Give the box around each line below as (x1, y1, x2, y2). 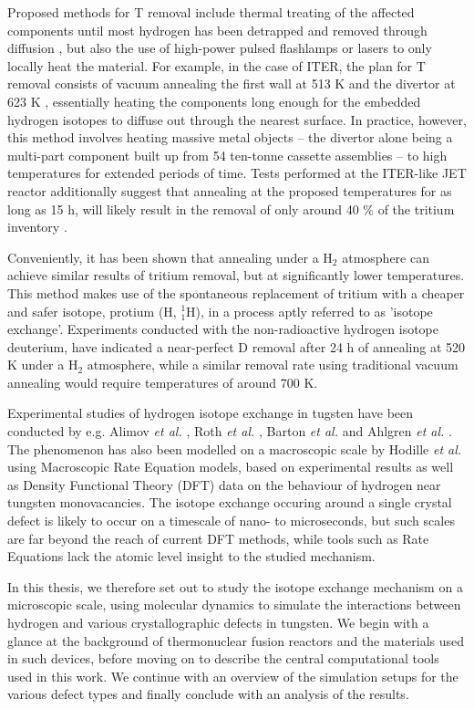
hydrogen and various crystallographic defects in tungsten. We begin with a (7, 613, 429, 631)
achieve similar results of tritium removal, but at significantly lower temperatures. (7, 266, 465, 285)
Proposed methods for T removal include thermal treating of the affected (7, 3, 415, 21)
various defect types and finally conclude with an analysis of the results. (7, 684, 409, 704)
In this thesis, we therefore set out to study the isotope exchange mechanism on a (7, 577, 463, 596)
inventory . (7, 217, 67, 236)
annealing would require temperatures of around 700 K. (7, 372, 318, 391)
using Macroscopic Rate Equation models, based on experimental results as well (7, 457, 454, 476)
